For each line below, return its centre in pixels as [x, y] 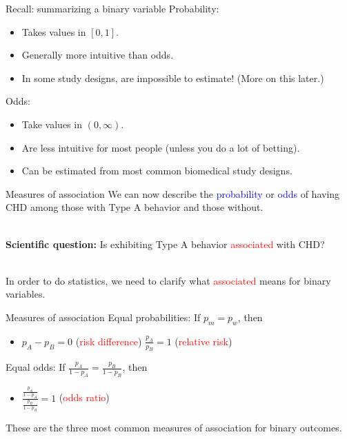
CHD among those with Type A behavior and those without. [135, 207]
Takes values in [54, 31]
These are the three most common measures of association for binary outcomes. [174, 428]
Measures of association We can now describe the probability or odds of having [173, 193]
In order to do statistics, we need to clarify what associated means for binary [168, 280]
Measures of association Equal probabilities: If [103, 317]
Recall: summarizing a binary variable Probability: [112, 8]
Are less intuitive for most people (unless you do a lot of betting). [161, 147]
